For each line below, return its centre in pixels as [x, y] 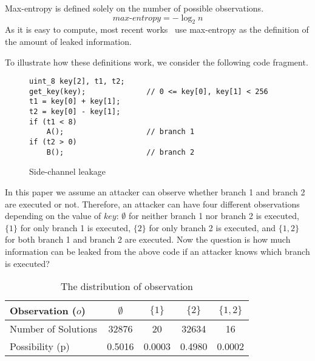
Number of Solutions [54, 329]
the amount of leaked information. [68, 41]
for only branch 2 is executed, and [212, 227]
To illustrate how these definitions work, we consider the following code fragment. [157, 62]
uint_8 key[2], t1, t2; [77, 82]
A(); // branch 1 [120, 132]
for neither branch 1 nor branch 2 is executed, [214, 216]
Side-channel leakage [67, 171]
